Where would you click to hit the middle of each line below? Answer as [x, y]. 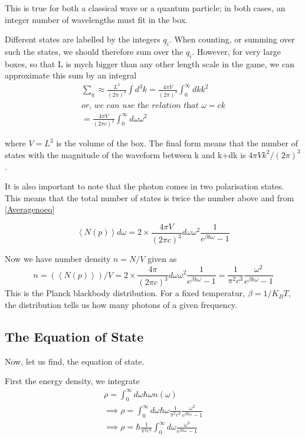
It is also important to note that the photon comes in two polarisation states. [145, 186]
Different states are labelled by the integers [83, 39]
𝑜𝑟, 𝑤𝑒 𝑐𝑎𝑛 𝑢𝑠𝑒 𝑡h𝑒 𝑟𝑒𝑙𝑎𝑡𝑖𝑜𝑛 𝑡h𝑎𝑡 [140, 105]
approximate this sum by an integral [71, 75]
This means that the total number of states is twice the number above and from [150, 197]
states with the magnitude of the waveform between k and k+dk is [125, 154]
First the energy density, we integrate [72, 381]
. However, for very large [236, 51]
